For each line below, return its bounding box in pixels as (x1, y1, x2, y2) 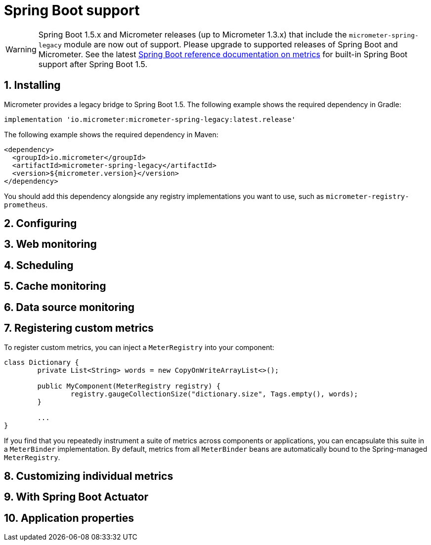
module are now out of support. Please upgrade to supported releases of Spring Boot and (64, 39, 398, 49)
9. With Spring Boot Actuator (4, 491, 149, 504)
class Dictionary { (4, 358, 79, 366)
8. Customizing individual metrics (4, 469, 173, 482)
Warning (5, 44, 37, 54)
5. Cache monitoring (4, 280, 106, 293)
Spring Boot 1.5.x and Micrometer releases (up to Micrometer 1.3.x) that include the (38, 29, 347, 39)
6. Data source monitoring (4, 301, 135, 313)
